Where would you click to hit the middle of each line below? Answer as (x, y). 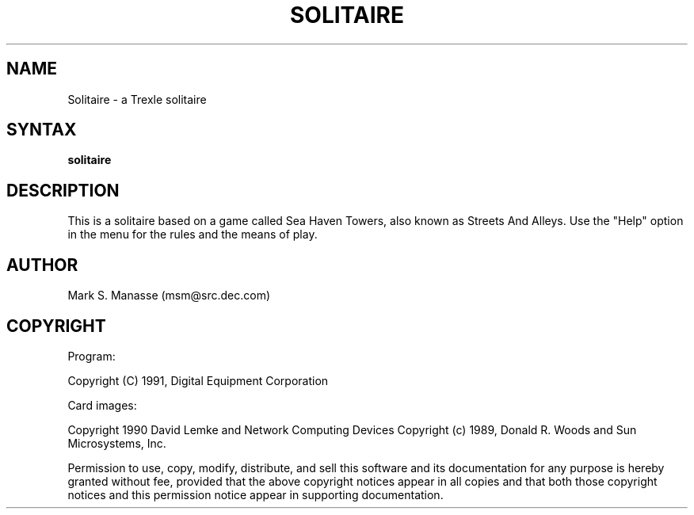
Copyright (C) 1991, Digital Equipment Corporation (198, 380)
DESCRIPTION (63, 190)
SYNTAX (42, 130)
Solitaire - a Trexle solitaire (137, 99)
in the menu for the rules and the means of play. (193, 235)
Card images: (102, 405)
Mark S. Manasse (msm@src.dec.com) (169, 296)
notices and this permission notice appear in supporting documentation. (255, 494)
